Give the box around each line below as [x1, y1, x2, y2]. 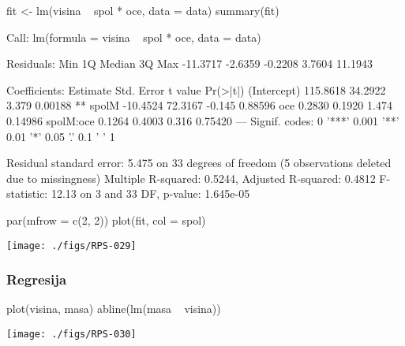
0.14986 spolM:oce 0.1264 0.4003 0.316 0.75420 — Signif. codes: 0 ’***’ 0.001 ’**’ [6, 112, 399, 128]
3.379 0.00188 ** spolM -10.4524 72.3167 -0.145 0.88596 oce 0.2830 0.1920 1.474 [6, 97, 392, 113]
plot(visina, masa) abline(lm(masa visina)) [6, 300, 221, 317]
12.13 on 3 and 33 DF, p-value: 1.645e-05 [51, 185, 250, 202]
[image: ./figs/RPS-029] [6, 240, 137, 251]
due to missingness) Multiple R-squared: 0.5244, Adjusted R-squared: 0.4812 [6, 169, 376, 186]
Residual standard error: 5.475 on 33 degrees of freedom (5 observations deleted [6, 154, 392, 171]
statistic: [6, 185, 48, 202]
